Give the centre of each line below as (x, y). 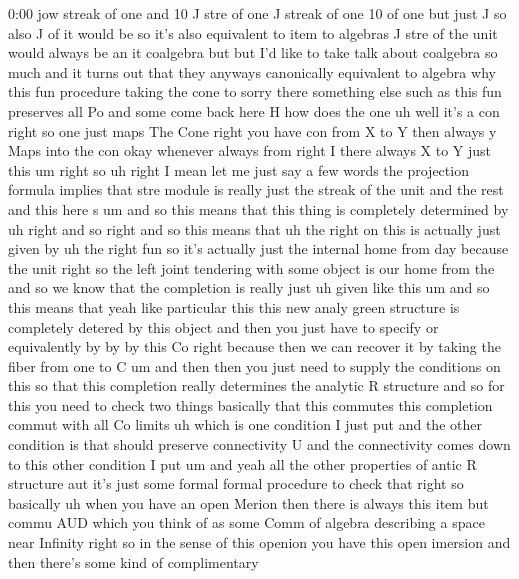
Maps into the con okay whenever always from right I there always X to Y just (250, 150)
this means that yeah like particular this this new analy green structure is (234, 306)
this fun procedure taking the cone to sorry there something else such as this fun (255, 91)
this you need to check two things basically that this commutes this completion (250, 404)
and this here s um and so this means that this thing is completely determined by (258, 208)
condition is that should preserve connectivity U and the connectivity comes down (259, 444)
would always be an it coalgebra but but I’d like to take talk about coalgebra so (253, 52)
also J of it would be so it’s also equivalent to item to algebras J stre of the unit (253, 32)
